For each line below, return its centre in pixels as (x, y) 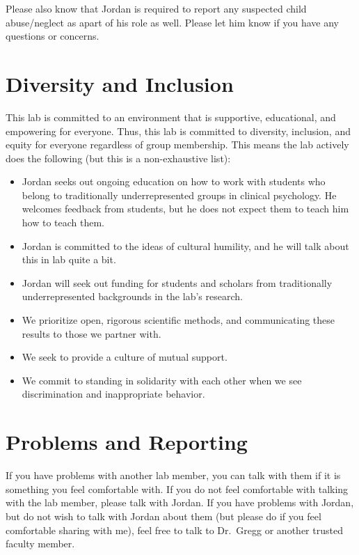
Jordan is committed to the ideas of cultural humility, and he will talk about (185, 245)
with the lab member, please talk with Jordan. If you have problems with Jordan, (180, 502)
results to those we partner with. (91, 333)
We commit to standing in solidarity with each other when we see (162, 380)
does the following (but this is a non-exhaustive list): (118, 158)
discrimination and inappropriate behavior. (113, 394)
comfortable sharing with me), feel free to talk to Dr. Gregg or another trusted (174, 530)
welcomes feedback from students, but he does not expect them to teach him (185, 209)
